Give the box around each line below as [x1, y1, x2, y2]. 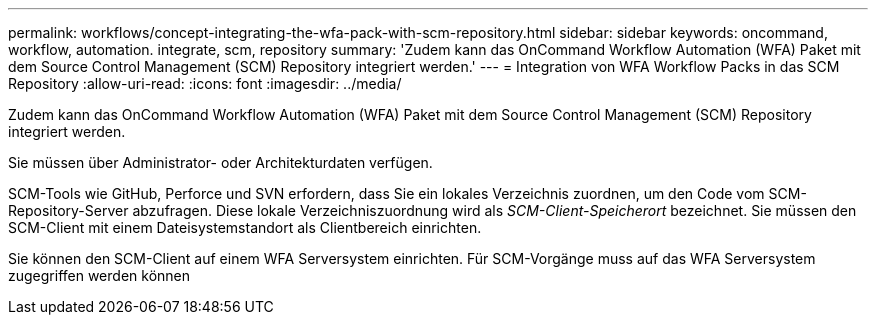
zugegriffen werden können [8, 267, 191, 284]
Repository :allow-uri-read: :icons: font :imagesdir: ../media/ [8, 75, 402, 92]
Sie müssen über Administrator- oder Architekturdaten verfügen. [8, 154, 433, 171]
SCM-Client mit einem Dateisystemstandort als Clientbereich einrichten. [8, 219, 482, 236]
